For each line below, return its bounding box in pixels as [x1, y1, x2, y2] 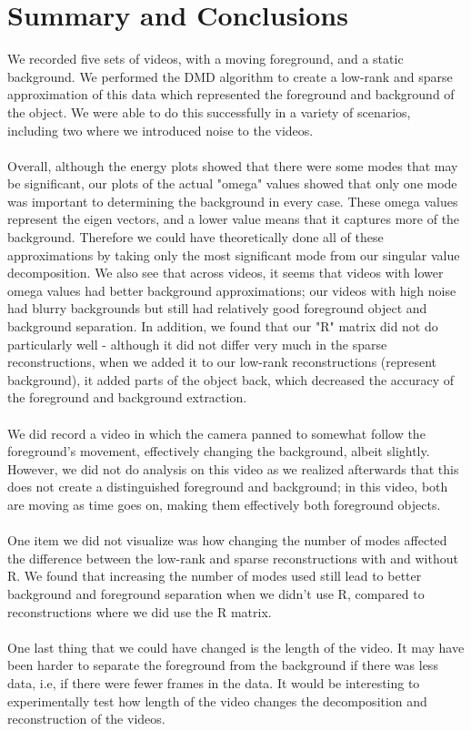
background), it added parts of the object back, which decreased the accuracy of [7, 370, 455, 389]
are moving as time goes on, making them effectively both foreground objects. [7, 494, 441, 513]
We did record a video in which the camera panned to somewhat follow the [7, 423, 426, 442]
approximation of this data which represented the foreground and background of [7, 85, 455, 104]
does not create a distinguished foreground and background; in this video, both [7, 477, 448, 496]
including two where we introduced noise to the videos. [7, 120, 314, 139]
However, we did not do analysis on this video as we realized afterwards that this [7, 459, 459, 478]
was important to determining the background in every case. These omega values [7, 191, 458, 210]
